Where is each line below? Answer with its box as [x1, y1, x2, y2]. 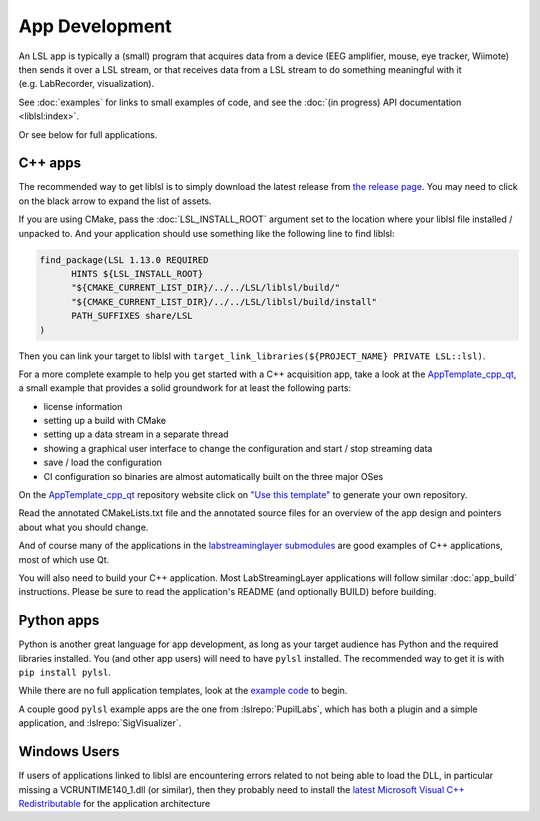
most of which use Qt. [18, 553, 110, 565]
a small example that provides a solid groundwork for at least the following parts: [18, 382, 352, 394]
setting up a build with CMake [43, 415, 167, 427]
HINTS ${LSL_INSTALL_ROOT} [71, 268, 204, 279]
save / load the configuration [43, 456, 162, 469]
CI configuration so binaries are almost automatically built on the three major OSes [43, 470, 384, 482]
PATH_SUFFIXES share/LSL [71, 310, 194, 322]
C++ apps [18, 155, 82, 172]
